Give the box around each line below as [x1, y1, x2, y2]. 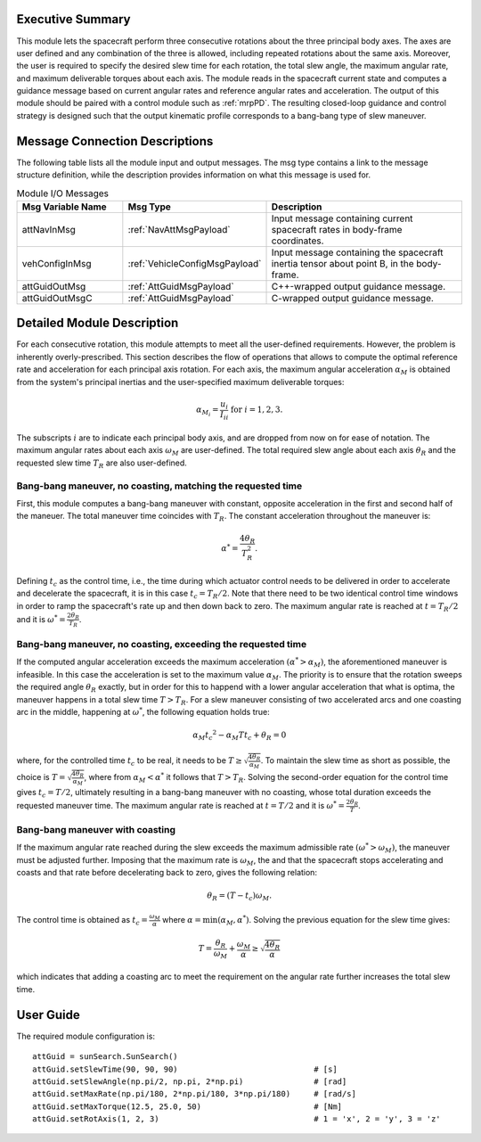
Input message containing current [271, 212, 413, 225]
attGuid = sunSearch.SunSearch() [32, 1052, 178, 1062]
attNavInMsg [21, 223, 76, 235]
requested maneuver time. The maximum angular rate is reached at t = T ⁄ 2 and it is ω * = [16, 799, 345, 810]
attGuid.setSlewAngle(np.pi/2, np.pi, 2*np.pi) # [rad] [32, 1076, 347, 1087]
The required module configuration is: [16, 1031, 156, 1041]
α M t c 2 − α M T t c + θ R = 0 [192, 728, 287, 742]
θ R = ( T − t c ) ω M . [206, 891, 273, 902]
